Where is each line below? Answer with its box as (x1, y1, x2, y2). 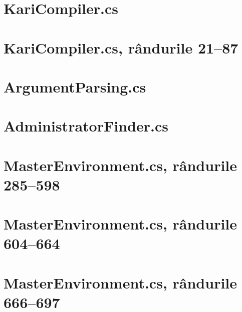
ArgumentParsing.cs (4, 76, 146, 96)
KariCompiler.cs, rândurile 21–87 (4, 37, 238, 57)
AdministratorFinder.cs (4, 115, 168, 136)
